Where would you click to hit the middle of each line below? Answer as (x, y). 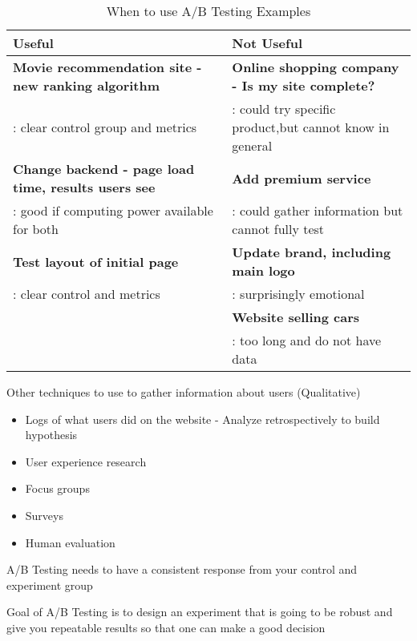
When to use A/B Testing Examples (208, 11)
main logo (263, 270)
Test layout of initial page (96, 261)
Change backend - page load (104, 169)
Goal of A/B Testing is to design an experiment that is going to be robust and (200, 612)
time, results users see (84, 187)
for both (36, 229)
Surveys (44, 515)
